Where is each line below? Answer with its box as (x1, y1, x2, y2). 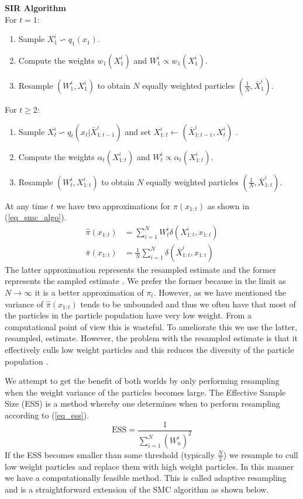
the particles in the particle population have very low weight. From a (5, 309, 252, 321)
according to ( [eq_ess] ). (5, 408, 89, 421)
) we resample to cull (223, 448, 298, 460)
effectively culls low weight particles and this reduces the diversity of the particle (5, 343, 294, 355)
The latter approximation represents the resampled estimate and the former (5, 263, 277, 275)
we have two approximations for (56, 199, 171, 212)
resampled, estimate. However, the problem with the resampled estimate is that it (5, 332, 298, 344)
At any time (5, 199, 48, 212)
